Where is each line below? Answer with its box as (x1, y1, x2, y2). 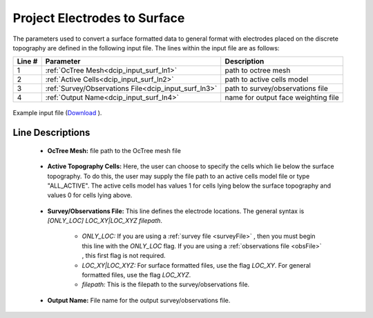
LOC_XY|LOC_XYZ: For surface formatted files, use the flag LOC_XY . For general (82, 261, 311, 269)
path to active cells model (224, 74, 309, 84)
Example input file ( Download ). (12, 109, 102, 117)
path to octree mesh (224, 66, 291, 75)
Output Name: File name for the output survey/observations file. (47, 296, 231, 304)
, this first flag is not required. (82, 252, 166, 260)
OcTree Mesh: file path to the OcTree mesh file (47, 146, 181, 155)
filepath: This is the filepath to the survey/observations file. (82, 280, 250, 289)
